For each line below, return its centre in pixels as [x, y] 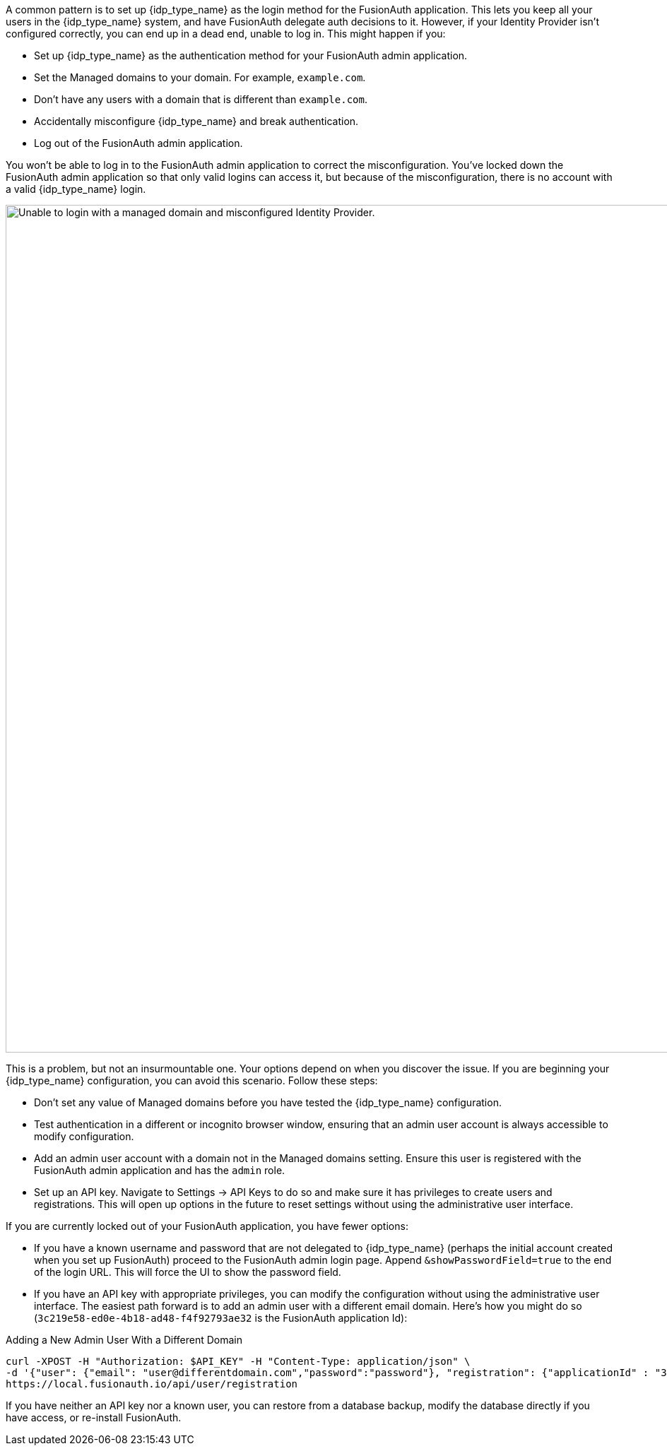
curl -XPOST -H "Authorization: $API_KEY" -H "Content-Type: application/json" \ [238, 1361]
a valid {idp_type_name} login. [76, 189]
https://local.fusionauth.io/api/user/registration [152, 1384]
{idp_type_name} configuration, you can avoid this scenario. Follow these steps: [192, 1080]
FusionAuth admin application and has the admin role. [160, 1170]
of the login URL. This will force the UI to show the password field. [188, 1272]
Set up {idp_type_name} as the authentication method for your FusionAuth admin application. [251, 55]
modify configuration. [84, 1136]
